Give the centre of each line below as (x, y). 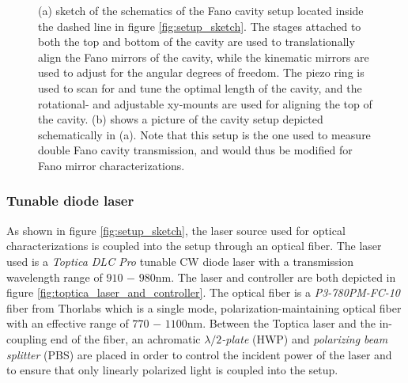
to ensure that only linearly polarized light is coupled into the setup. (172, 370)
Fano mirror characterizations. (111, 165)
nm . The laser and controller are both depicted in (276, 277)
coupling (27, 338)
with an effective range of (68, 323)
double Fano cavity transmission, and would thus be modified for (195, 150)
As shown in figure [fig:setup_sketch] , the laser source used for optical (176, 230)
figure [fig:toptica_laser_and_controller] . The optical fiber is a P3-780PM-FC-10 (203, 292)
